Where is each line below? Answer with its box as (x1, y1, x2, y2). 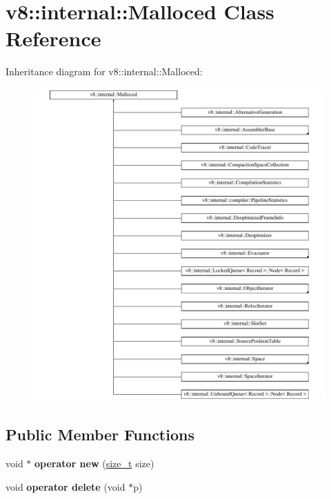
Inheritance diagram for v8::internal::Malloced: (6, 64, 203, 79)
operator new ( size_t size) (34, 456, 154, 471)
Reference (6, 24, 101, 52)
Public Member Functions (6, 424, 194, 445)
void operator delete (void (6, 479, 126, 493)
